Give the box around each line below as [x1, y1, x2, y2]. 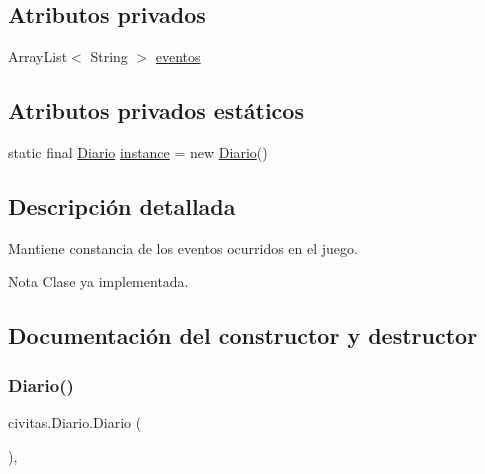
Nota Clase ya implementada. [8, 271, 189, 292]
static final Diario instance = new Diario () [8, 142, 268, 162]
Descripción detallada [8, 190, 236, 221]
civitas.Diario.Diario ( [8, 411, 142, 432]
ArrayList [8, 46, 68, 67]
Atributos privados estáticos [8, 95, 304, 126]
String [90, 46, 128, 67]
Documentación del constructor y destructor [8, 320, 478, 351]
